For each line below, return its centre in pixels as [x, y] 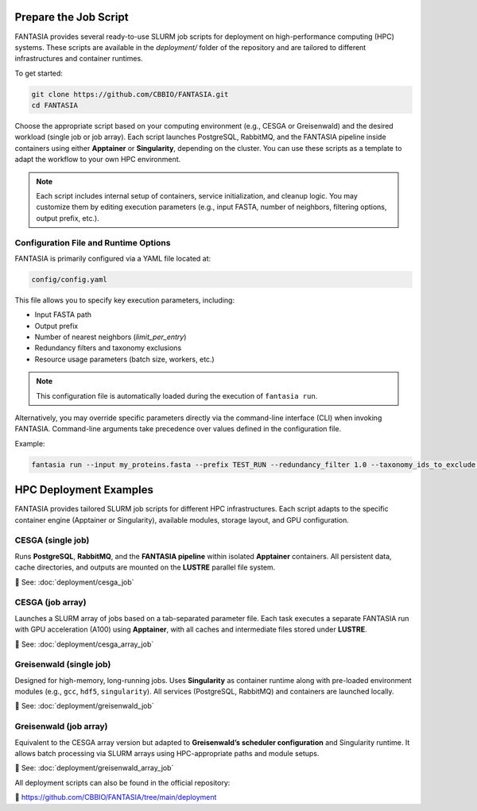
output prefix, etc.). [68, 218]
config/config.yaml [69, 279]
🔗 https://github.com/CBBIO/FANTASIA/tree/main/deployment [116, 797]
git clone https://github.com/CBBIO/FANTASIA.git [130, 94]
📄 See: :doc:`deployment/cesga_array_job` [84, 644]
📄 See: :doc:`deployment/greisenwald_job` [84, 706]
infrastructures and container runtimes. [79, 59]
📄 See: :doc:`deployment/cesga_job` [74, 582]
